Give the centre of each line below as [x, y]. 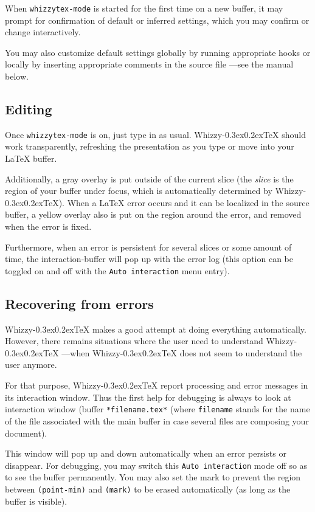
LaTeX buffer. [31, 158]
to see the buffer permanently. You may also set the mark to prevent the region [153, 477]
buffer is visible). [36, 501]
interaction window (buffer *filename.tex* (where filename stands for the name [157, 409]
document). [26, 433]
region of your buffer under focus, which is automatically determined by [139, 191]
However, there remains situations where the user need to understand [134, 341]
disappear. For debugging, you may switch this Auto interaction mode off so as [156, 465]
